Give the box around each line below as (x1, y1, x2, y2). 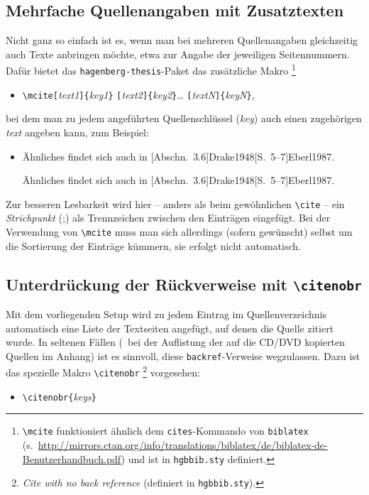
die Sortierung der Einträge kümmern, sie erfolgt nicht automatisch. (6, 238, 301, 253)
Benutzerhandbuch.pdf (22, 451, 121, 466)
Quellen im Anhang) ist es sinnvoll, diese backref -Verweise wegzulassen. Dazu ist (6, 348, 360, 363)
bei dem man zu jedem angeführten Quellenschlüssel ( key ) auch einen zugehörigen (6, 111, 362, 126)
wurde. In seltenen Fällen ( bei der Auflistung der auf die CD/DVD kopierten (6, 334, 345, 349)
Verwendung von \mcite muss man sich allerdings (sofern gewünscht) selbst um (6, 224, 353, 239)
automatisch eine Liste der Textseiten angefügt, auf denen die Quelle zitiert (6, 320, 334, 335)
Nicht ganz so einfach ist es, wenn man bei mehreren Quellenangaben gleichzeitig (6, 33, 358, 48)
